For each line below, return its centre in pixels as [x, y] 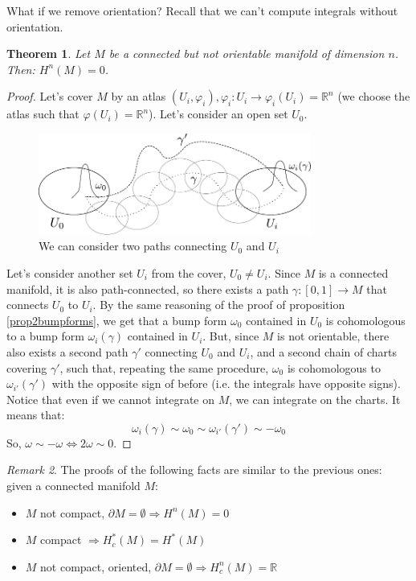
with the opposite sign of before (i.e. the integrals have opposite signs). [226, 383]
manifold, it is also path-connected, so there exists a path [148, 288]
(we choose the [374, 96]
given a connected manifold [73, 486]
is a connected [353, 272]
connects [28, 305]
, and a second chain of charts [323, 351]
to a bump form [45, 336]
